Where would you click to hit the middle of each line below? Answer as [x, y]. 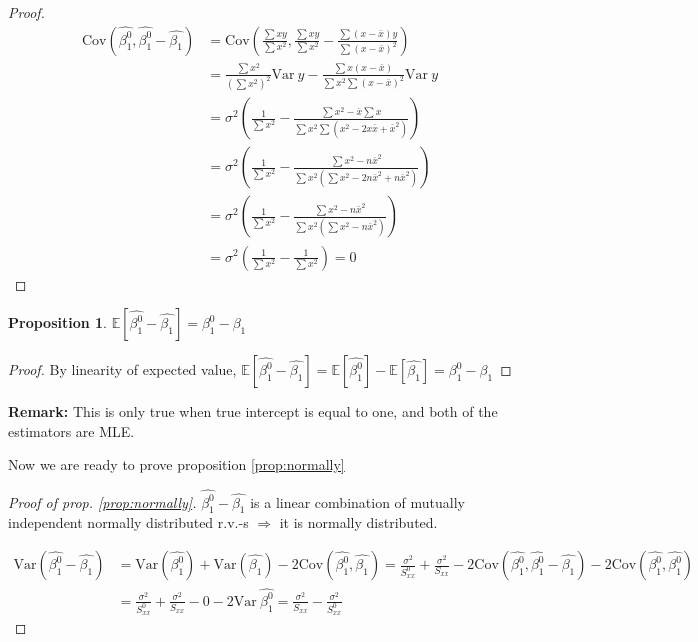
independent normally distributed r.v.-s [128, 522]
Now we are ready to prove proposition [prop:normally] [176, 464]
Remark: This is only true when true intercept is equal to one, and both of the [253, 411]
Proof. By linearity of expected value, [122, 369]
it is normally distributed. [358, 522]
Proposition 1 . [57, 322]
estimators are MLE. [71, 430]
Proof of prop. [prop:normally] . [102, 501]
